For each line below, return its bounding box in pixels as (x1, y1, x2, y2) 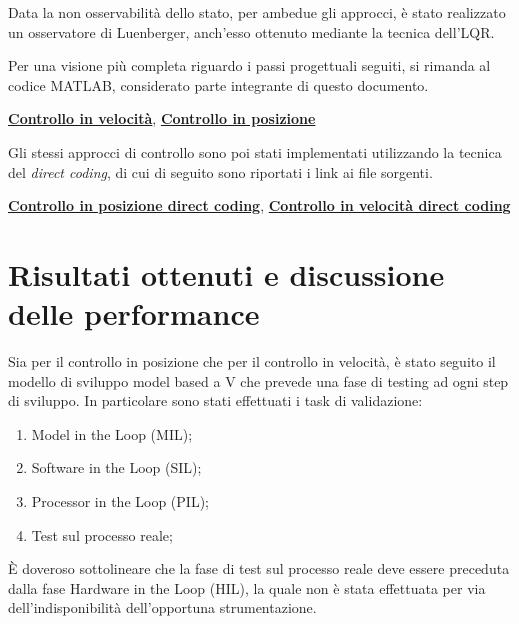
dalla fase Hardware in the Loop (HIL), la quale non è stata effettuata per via (8, 577, 486, 598)
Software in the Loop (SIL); (31, 457, 202, 478)
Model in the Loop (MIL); (31, 423, 193, 444)
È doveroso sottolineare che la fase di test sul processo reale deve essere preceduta (8, 558, 510, 579)
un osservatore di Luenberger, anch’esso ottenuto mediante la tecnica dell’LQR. (8, 21, 495, 42)
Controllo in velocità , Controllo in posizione (8, 108, 316, 129)
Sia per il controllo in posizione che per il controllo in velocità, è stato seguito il (8, 351, 496, 372)
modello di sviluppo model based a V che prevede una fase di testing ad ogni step (8, 370, 509, 391)
